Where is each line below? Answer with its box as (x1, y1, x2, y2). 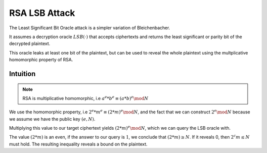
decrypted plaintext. (9, 41, 50, 47)
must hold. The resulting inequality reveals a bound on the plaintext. (9, 141, 148, 147)
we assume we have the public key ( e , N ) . (9, 116, 96, 122)
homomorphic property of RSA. (9, 57, 73, 63)
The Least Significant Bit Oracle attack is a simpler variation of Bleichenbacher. (9, 25, 170, 31)
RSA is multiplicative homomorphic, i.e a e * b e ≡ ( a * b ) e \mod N (22, 95, 148, 101)
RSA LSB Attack (9, 7, 75, 18)
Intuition (9, 69, 36, 78)
